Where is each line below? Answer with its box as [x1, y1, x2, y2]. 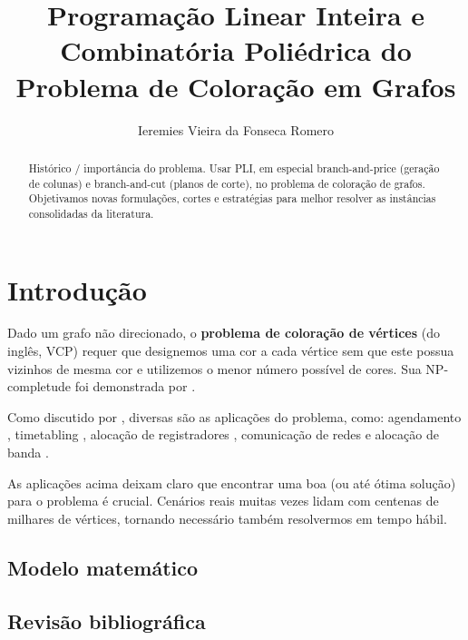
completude [7, 377, 71, 396]
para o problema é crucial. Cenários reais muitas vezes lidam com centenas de [7, 491, 439, 510]
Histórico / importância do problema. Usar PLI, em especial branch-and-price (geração [28, 160, 440, 175]
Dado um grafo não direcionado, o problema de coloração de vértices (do [7, 323, 440, 342]
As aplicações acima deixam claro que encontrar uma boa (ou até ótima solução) [7, 473, 456, 492]
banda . [7, 443, 49, 462]
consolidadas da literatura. [28, 205, 154, 221]
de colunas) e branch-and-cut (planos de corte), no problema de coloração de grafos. [28, 175, 425, 191]
